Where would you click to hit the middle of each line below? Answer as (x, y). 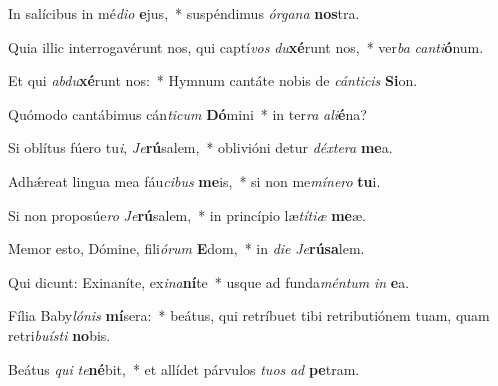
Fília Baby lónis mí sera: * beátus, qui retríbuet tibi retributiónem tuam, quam (249, 315)
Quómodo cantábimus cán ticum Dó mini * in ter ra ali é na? (187, 113)
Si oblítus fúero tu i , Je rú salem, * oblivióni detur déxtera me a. (200, 147)
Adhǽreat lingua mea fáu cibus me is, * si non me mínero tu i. (194, 180)
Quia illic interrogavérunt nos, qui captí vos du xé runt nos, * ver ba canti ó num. (246, 46)
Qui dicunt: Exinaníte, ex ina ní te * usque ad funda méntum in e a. (209, 281)
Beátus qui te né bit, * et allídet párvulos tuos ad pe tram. (184, 368)
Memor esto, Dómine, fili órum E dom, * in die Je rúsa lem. (186, 248)
